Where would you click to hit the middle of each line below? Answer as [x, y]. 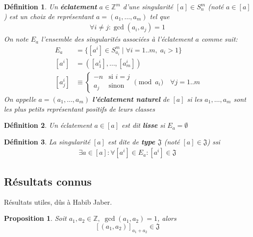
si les [195, 99]
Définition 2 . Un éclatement [48, 125]
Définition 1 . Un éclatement [51, 6]
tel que [160, 16]
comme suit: [219, 39]
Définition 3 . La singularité [47, 141]
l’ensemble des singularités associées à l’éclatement [117, 39]
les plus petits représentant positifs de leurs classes [79, 108]
